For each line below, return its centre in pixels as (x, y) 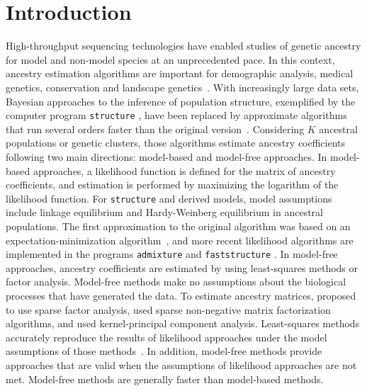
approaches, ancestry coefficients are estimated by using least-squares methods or (182, 267)
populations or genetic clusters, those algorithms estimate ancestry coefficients (176, 143)
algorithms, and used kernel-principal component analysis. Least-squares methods (183, 323)
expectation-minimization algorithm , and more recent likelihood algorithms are (180, 240)
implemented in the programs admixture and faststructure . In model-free (172, 254)
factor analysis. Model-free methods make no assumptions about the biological (176, 282)
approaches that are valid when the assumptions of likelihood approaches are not (181, 364)
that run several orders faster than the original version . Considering (155, 129)
